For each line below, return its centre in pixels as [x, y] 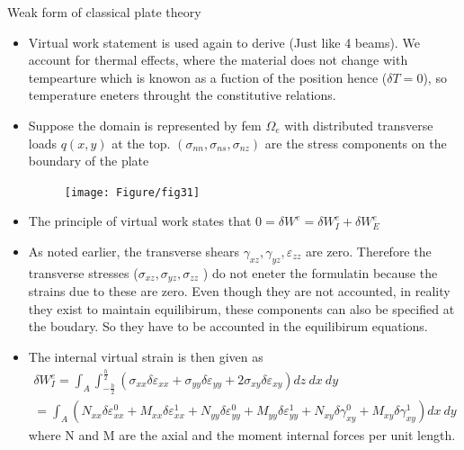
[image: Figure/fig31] [132, 192]
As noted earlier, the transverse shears [134, 251]
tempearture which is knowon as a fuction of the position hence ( [208, 77]
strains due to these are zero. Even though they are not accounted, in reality [239, 291]
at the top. [141, 143]
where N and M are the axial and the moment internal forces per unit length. [242, 435]
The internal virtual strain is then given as [146, 357]
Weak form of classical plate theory [104, 12]
